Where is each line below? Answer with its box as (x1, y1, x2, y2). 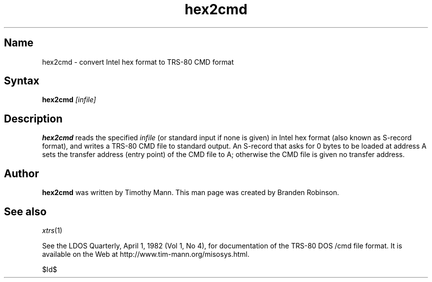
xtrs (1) (42, 226, 63, 235)
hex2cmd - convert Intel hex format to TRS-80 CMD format (42, 57, 234, 66)
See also (4, 205, 47, 218)
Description (4, 112, 63, 125)
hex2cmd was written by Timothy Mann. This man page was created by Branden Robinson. (42, 188, 339, 197)
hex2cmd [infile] (42, 95, 96, 104)
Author (4, 167, 39, 180)
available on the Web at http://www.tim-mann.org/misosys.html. (42, 249, 250, 258)
